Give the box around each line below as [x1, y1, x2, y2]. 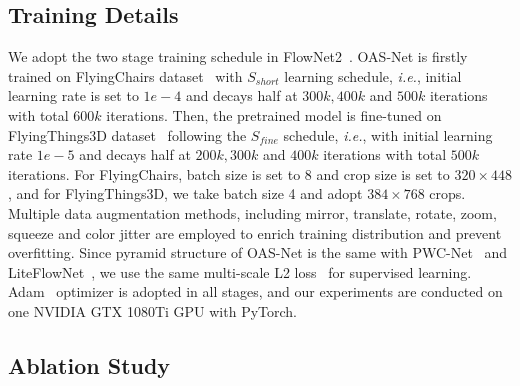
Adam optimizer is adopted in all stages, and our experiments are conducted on [8, 281, 503, 302]
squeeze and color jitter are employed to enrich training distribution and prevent [8, 222, 502, 243]
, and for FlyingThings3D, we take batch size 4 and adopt [8, 183, 363, 204]
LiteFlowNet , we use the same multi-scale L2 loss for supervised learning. [8, 261, 472, 282]
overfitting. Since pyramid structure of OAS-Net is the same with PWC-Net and [8, 242, 508, 263]
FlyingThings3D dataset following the [8, 124, 247, 145]
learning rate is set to [8, 85, 139, 106]
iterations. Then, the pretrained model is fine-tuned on [106, 104, 442, 125]
